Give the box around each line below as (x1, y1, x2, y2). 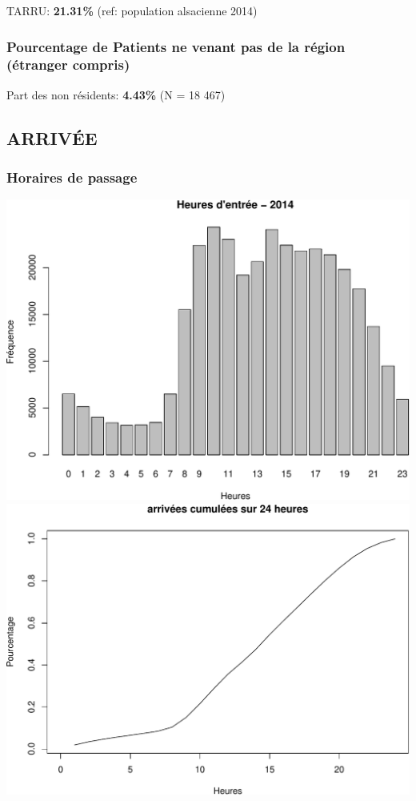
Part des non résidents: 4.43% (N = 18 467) (6, 86, 226, 103)
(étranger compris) (6, 54, 130, 74)
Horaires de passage (6, 167, 138, 187)
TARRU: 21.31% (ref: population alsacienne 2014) (6, 2, 258, 18)
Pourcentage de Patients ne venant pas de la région (6, 36, 346, 56)
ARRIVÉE (6, 125, 98, 150)
